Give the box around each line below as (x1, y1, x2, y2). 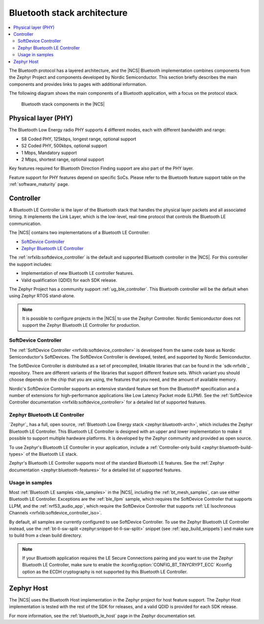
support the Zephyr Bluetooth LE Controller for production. (22, 322, 140, 328)
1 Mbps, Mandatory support (21, 150, 77, 156)
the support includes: (9, 261, 52, 267)
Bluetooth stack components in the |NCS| (21, 101, 105, 107)
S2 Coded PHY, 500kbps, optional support (21, 143, 107, 149)
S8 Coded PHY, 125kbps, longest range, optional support (21, 136, 136, 142)
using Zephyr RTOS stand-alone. (9, 293, 75, 299)
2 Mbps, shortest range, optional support (21, 156, 104, 162)
